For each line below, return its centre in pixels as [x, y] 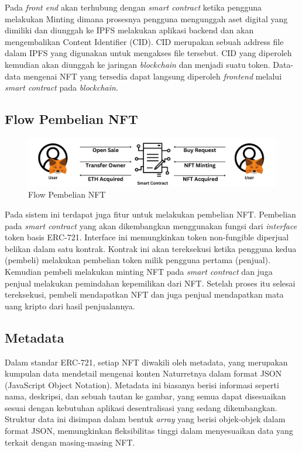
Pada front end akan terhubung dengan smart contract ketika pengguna [133, 7]
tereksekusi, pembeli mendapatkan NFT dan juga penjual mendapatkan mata [144, 294]
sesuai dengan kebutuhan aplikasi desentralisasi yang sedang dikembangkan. [141, 407]
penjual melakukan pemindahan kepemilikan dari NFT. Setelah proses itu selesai [150, 283]
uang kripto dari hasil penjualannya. [70, 306]
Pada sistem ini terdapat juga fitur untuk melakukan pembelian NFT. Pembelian [150, 214]
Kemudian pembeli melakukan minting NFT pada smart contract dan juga [139, 271]
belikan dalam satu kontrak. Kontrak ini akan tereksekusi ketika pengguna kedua [151, 248]
